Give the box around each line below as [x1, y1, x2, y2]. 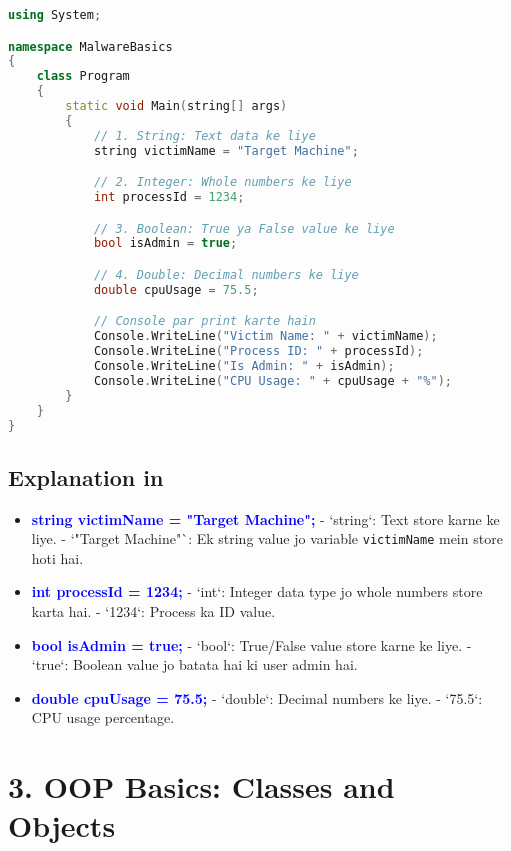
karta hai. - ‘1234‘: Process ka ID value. [31, 601, 276, 622]
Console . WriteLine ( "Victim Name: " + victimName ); [93, 329, 438, 344]
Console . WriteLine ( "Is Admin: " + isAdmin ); [93, 359, 395, 374]
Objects [8, 805, 116, 846]
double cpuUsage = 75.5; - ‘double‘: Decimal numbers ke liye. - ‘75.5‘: [31, 687, 483, 708]
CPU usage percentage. [31, 707, 175, 728]
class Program [36, 69, 130, 84]
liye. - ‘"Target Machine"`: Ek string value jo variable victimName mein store [31, 528, 503, 549]
